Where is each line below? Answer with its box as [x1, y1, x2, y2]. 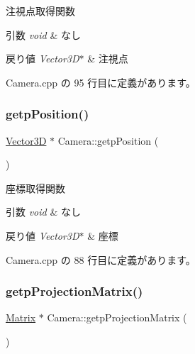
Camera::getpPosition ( [57, 133, 159, 148]
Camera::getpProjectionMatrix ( [47, 310, 187, 325]
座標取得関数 [6, 180, 65, 195]
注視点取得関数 [6, 4, 75, 18]
